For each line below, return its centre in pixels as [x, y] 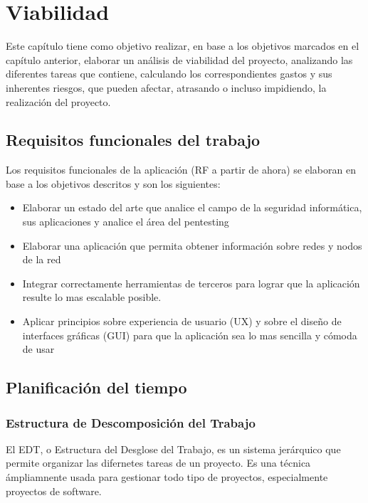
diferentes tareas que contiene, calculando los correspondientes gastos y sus [169, 74]
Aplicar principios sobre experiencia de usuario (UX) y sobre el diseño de [182, 321]
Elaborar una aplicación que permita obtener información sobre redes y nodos [192, 245]
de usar [38, 349]
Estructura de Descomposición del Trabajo [131, 422]
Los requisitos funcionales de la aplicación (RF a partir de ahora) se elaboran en [181, 170]
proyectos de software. [54, 491]
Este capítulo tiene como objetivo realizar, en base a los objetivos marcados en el [183, 46]
